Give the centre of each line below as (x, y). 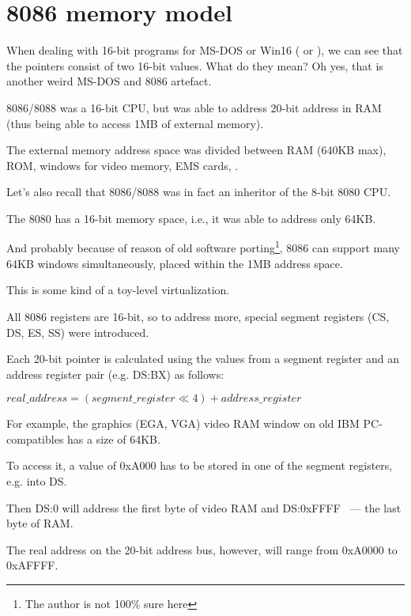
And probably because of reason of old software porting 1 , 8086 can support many (203, 247)
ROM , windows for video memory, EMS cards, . (123, 165)
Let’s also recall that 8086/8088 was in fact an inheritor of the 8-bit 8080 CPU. (199, 192)
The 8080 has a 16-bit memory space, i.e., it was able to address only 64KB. (191, 218)
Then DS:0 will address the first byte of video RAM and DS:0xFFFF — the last (204, 507)
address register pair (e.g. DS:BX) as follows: (115, 374)
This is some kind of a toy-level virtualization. (118, 290)
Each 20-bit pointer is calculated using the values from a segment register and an (203, 359)
